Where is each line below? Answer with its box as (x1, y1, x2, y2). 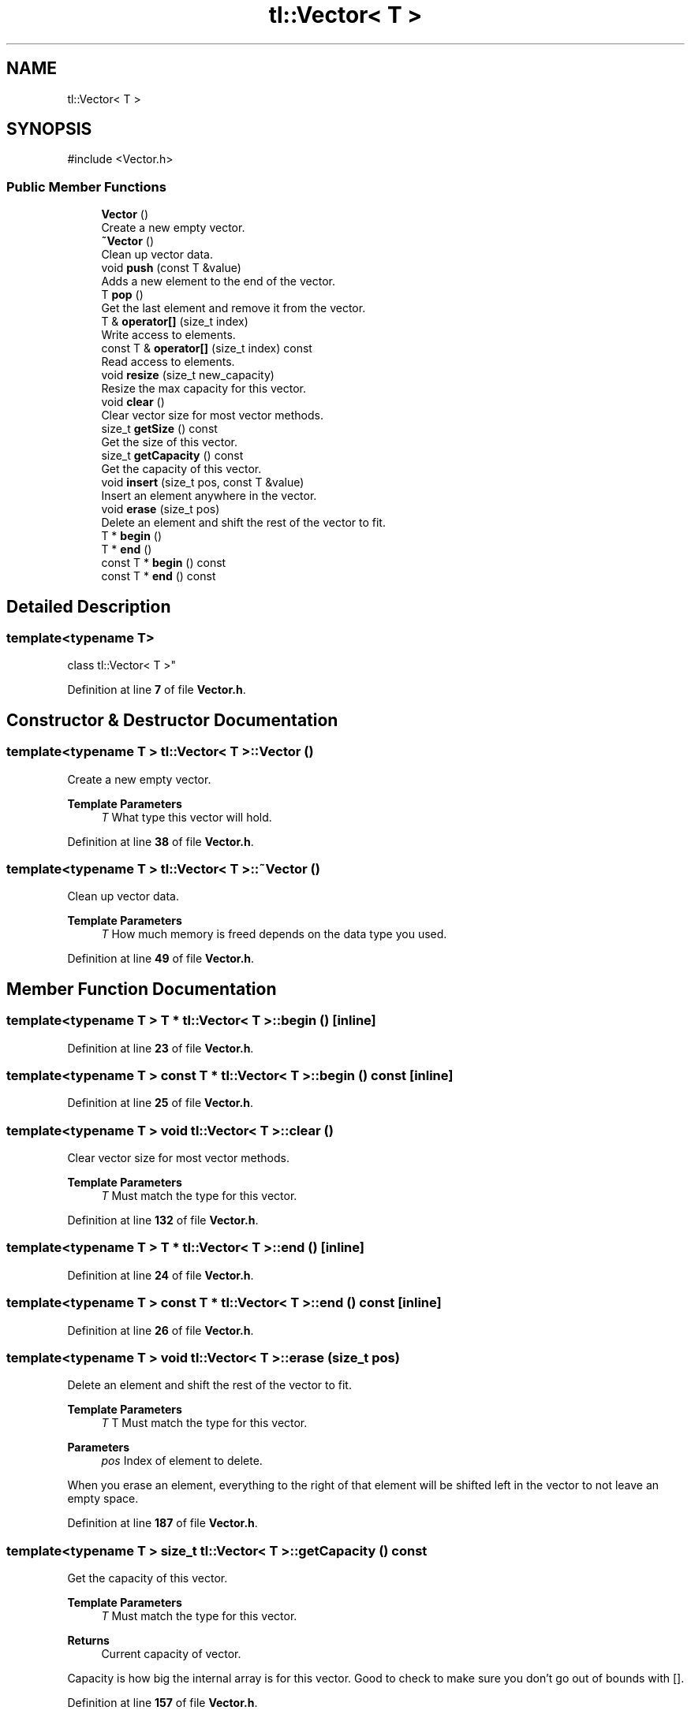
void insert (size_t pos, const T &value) (101, 475, 304, 490)
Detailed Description (6, 596, 171, 617)
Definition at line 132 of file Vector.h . (67, 1213, 259, 1228)
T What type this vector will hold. (101, 810, 272, 824)
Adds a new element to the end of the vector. (101, 274, 335, 289)
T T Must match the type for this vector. (101, 1416, 308, 1430)
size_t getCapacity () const (101, 449, 244, 463)
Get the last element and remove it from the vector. (101, 301, 366, 315)
